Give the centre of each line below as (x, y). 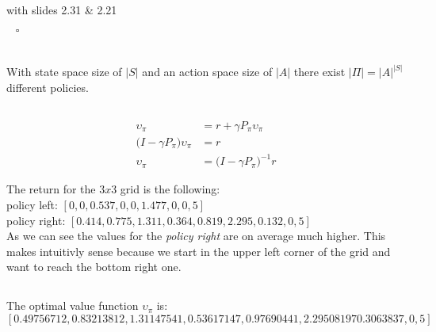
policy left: (32, 204)
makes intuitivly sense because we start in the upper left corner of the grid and (199, 251)
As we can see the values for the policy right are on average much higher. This (196, 236)
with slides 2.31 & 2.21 (62, 10)
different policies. (48, 87)
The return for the (51, 189)
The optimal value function (73, 305)
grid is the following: (170, 189)
